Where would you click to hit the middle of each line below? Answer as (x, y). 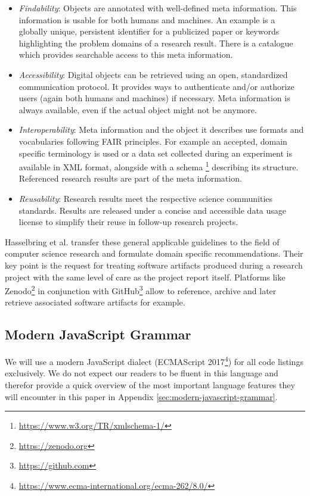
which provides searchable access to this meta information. (126, 54)
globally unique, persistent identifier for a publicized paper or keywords (149, 31)
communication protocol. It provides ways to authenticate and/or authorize (156, 86)
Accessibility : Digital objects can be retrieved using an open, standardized (153, 74)
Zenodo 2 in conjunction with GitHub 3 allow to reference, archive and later (141, 290)
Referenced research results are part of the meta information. (130, 178)
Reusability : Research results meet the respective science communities (146, 198)
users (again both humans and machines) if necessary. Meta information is (154, 98)
